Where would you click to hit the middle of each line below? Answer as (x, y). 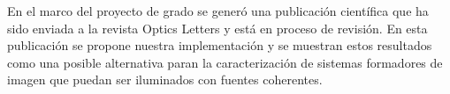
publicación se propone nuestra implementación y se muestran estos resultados (220, 45)
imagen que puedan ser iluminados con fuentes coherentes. (165, 80)
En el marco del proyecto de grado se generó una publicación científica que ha (218, 11)
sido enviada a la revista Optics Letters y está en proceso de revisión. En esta (217, 28)
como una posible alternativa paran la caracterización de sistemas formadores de (225, 62)
